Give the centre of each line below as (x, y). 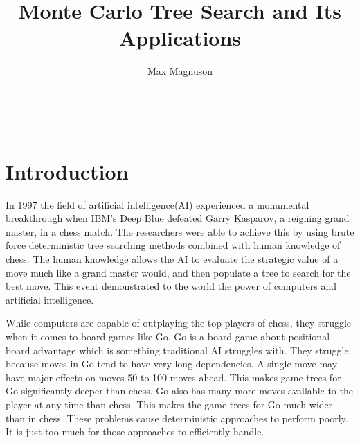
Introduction (67, 171)
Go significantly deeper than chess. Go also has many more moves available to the (179, 391)
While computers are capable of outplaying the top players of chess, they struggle (179, 323)
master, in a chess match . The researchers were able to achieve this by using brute (180, 231)
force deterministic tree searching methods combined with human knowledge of (173, 245)
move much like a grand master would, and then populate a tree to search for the (178, 272)
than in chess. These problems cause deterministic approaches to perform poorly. (177, 418)
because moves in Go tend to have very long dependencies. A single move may (172, 364)
